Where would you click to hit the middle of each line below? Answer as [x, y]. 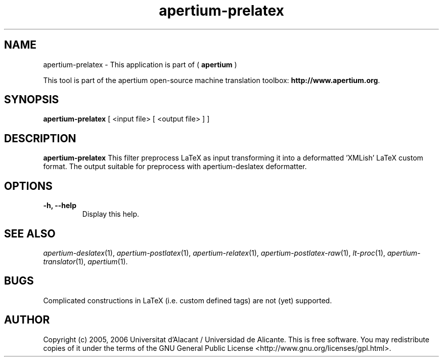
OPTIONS [28, 186]
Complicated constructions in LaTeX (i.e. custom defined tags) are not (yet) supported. [188, 300]
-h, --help [60, 206]
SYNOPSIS [32, 100]
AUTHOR [27, 320]
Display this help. [111, 214]
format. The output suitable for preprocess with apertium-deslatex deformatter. [175, 167]
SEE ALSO [30, 233]
